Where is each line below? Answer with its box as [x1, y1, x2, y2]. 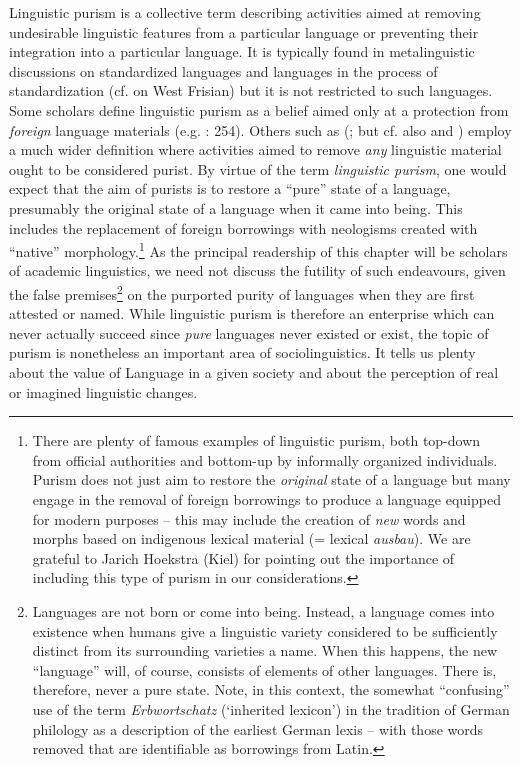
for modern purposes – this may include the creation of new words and [32, 508, 466, 529]
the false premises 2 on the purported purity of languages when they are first [9, 280, 475, 304]
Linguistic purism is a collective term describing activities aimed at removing [9, 2, 481, 22]
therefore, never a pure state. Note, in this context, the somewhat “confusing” [32, 679, 510, 700]
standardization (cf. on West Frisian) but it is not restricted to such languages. [9, 80, 493, 101]
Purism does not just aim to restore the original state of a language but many [32, 469, 511, 490]
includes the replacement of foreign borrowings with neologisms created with [9, 217, 478, 238]
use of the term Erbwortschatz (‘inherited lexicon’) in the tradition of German [32, 698, 510, 719]
